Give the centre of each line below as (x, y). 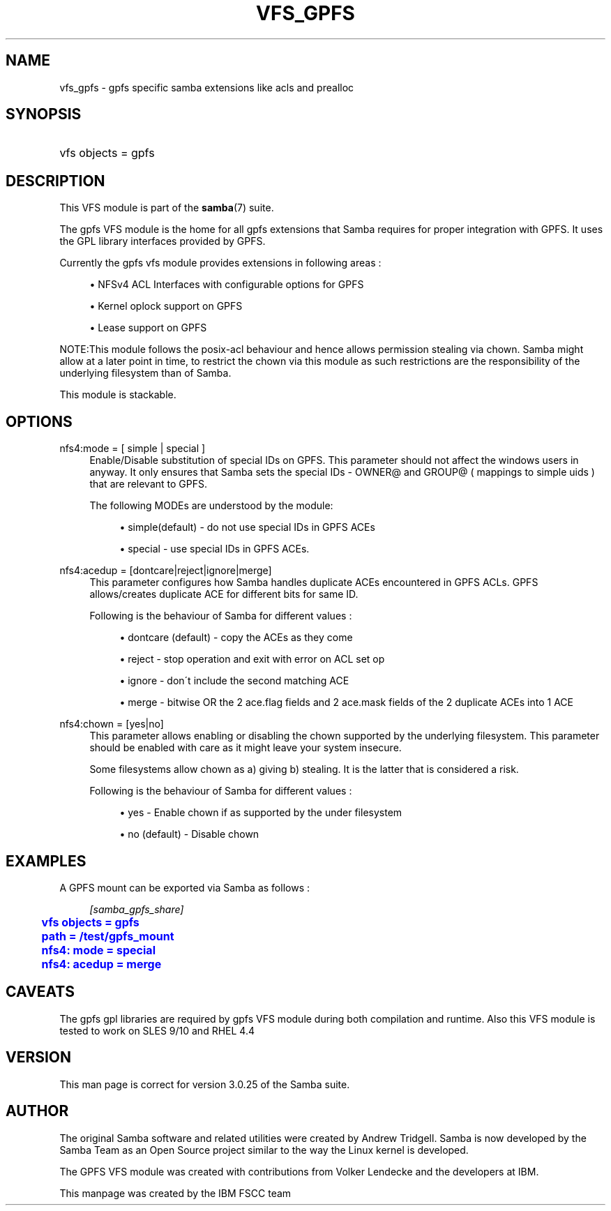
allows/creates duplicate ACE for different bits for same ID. (224, 594)
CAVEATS (40, 992)
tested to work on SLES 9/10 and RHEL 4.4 (157, 1030)
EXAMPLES (46, 861)
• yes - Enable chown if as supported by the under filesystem (261, 813)
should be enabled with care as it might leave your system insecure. (246, 748)
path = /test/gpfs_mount (108, 936)
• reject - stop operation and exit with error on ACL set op (252, 659)
